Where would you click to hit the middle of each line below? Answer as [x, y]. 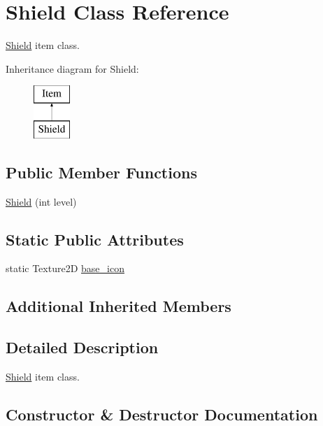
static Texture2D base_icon [65, 268]
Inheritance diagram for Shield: [72, 68]
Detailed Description [82, 347]
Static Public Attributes [95, 239]
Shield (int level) [41, 201]
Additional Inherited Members [119, 306]
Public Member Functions [101, 172]
